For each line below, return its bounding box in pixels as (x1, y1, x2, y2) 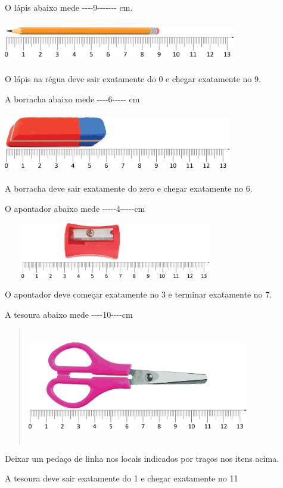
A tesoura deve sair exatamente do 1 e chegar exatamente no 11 (5, 472, 238, 484)
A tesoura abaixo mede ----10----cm (5, 308, 133, 320)
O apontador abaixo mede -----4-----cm (5, 202, 145, 214)
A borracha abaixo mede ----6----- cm (5, 92, 140, 105)
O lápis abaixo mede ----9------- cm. (5, 1, 133, 13)
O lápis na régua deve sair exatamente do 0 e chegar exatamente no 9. (5, 73, 261, 85)
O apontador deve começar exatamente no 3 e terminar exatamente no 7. (5, 288, 272, 301)
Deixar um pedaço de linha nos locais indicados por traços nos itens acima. (5, 452, 279, 464)
